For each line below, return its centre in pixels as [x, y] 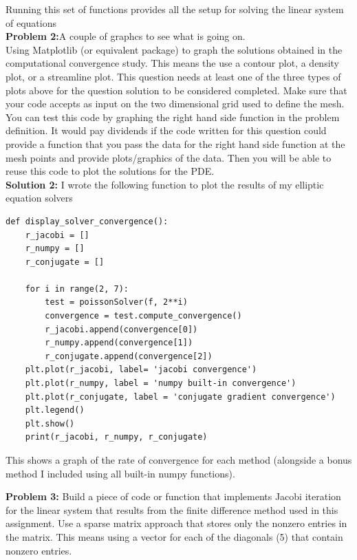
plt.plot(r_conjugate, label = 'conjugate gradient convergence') [180, 397]
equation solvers [39, 198]
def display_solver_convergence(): [87, 221]
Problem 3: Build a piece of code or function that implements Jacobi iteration [173, 496]
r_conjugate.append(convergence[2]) [129, 356]
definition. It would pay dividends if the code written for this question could [166, 130]
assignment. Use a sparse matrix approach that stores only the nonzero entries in [176, 523]
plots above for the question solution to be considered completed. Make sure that [176, 90]
